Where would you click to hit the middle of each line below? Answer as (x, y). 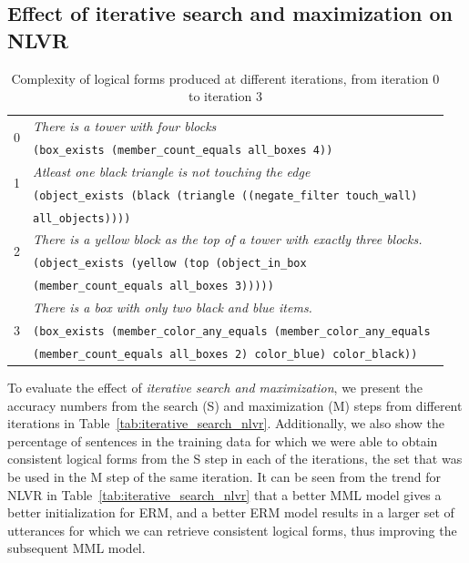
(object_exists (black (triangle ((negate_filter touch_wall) (225, 195)
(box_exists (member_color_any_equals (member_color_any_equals (232, 331)
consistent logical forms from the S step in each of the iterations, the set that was (235, 459)
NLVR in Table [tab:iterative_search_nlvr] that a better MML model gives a (224, 494)
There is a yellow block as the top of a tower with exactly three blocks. (228, 239)
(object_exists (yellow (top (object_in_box (170, 264)
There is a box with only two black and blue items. (173, 307)
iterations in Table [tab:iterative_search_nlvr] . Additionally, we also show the (226, 423)
